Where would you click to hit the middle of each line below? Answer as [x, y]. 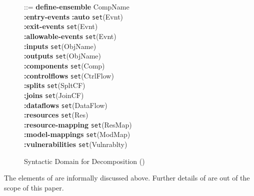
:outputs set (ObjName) [63, 56]
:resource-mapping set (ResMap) [78, 124]
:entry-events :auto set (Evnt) [74, 16]
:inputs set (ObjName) [60, 46]
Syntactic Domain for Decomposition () [84, 161]
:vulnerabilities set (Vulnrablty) [76, 144]
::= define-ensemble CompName [77, 6]
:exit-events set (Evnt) [61, 26]
